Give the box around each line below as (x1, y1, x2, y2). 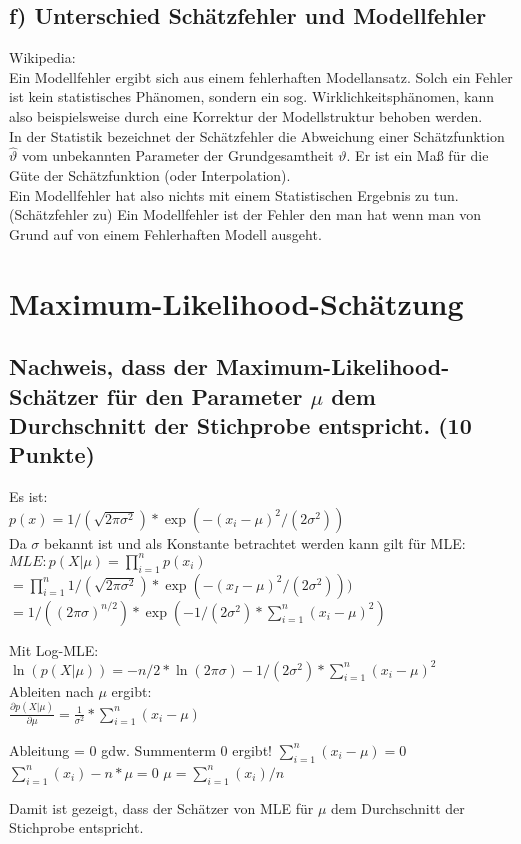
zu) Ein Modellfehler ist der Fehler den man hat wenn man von (93, 204, 481, 225)
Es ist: (9, 486, 48, 507)
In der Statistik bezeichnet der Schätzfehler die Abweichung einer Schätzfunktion (9, 125, 505, 146)
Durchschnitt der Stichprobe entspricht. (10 (9, 409, 472, 440)
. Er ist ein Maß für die (346, 145, 489, 166)
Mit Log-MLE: (9, 639, 99, 660)
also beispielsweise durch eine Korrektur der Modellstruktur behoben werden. (9, 105, 483, 126)
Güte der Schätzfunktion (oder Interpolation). (9, 164, 291, 185)
